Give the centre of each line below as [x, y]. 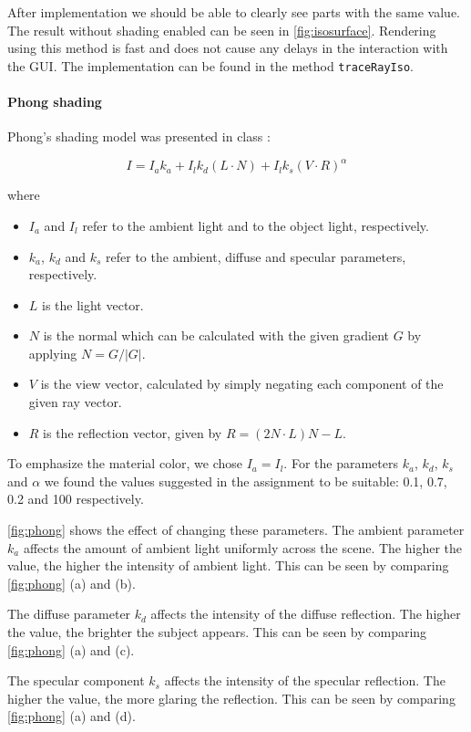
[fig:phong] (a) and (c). [71, 649]
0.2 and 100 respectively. [76, 499]
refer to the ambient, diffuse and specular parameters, [256, 256]
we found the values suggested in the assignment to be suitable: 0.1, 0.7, [246, 481]
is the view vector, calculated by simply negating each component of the [242, 384]
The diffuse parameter [69, 614]
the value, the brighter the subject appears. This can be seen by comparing [217, 632]
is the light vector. [93, 304]
